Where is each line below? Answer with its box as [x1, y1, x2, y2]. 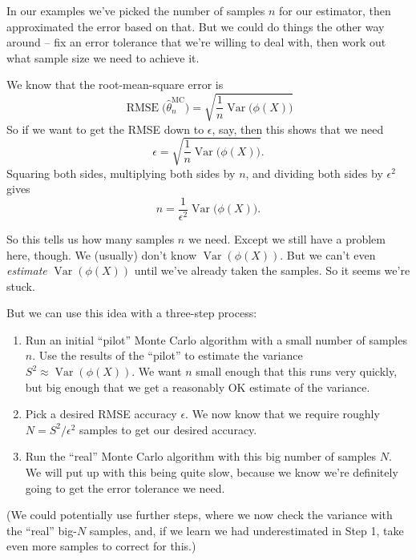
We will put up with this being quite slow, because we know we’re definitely [25, 464, 398, 481]
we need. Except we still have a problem [188, 230, 386, 247]
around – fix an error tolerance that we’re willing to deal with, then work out [6, 34, 386, 50]
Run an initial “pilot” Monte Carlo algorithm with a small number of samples [25, 331, 407, 348]
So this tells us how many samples [6, 230, 175, 247]
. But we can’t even [280, 246, 376, 263]
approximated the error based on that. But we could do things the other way [6, 18, 385, 34]
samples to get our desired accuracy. [79, 421, 257, 437]
